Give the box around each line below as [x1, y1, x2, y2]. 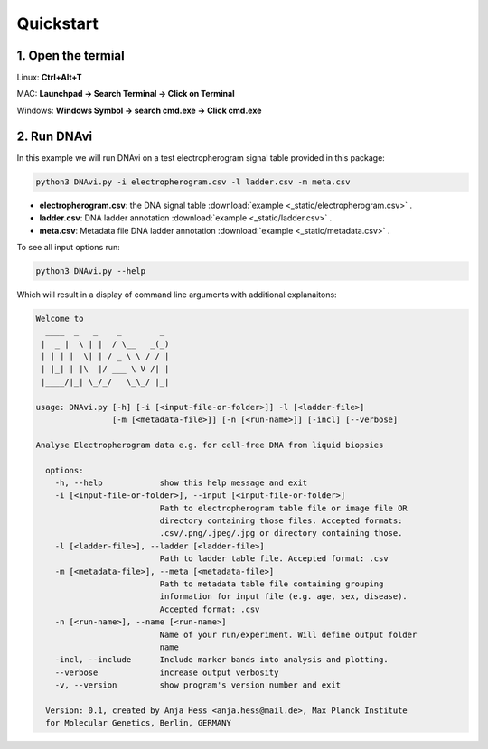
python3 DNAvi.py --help [35, 266, 146, 276]
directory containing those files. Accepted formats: [159, 516, 403, 526]
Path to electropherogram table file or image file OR [159, 502, 408, 513]
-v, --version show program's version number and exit [54, 680, 342, 690]
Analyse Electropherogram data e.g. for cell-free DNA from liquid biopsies [35, 439, 384, 450]
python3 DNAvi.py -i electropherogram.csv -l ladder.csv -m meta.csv [35, 176, 351, 187]
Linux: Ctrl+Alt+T [16, 72, 82, 83]
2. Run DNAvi [16, 128, 93, 144]
